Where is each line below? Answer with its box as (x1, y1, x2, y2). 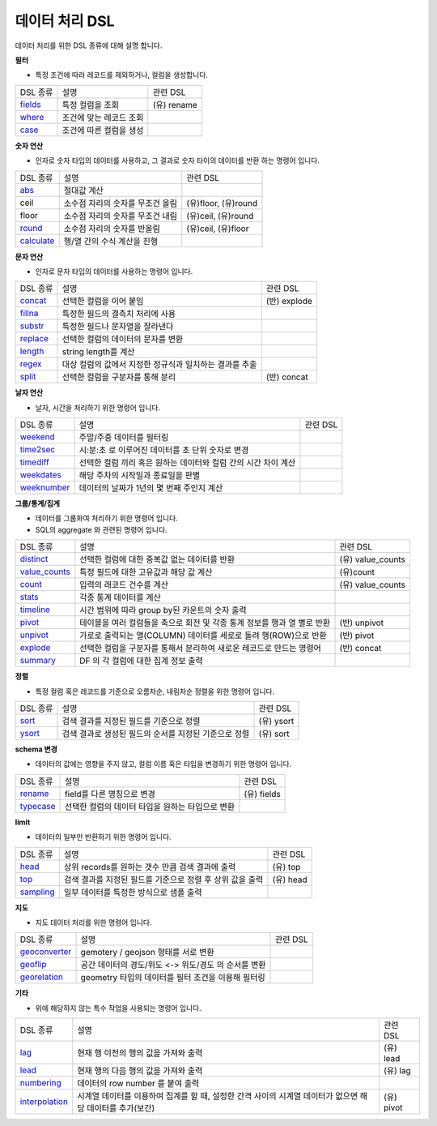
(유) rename (152, 99, 197, 110)
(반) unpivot (339, 617, 384, 628)
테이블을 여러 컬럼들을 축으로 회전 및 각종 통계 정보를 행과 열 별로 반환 (79, 617, 331, 628)
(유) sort (258, 728, 290, 739)
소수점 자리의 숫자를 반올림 (63, 223, 161, 234)
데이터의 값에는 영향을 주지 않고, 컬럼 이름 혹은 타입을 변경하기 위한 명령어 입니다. (35, 759, 292, 769)
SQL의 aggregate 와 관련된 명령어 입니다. (35, 524, 168, 534)
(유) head (272, 874, 308, 885)
